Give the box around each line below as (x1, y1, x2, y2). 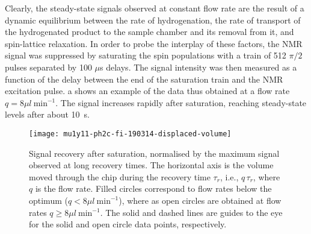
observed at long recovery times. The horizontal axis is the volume (29, 159, 274, 171)
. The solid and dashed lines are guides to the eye (100, 206, 283, 218)
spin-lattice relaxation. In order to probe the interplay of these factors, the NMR (5, 37, 303, 49)
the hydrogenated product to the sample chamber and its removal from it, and (5, 25, 294, 38)
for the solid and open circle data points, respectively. (29, 218, 227, 230)
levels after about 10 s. (5, 108, 90, 121)
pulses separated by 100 (5, 60, 92, 73)
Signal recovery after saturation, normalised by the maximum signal (29, 147, 280, 159)
